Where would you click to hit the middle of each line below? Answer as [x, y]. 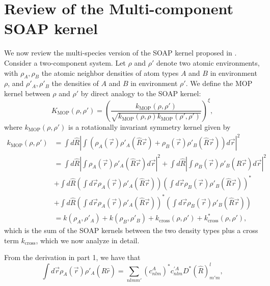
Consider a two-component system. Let [65, 62]
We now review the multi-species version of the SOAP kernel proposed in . [120, 53]
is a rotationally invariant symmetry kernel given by [150, 126]
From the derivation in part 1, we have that [72, 257]
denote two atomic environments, [208, 62]
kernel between [27, 93]
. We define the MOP [219, 83]
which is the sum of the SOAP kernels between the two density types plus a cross [131, 230]
